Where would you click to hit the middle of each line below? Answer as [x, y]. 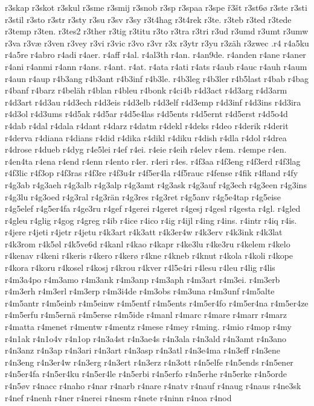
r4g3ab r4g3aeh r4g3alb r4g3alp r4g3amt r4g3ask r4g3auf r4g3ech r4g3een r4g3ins [156, 184]
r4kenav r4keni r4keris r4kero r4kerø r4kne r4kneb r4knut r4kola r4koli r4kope [149, 255]
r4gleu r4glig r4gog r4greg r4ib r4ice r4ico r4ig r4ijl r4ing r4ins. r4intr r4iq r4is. [151, 220]
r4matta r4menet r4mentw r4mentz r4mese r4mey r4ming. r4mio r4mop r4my [148, 327]
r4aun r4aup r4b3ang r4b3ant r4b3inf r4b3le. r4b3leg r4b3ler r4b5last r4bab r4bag [157, 78]
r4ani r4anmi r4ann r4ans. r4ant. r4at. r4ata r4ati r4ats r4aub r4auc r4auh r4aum [156, 66]
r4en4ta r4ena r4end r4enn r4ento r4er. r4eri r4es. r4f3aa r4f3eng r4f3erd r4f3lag [153, 161]
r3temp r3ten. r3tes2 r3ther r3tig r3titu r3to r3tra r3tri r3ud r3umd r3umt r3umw [157, 31]
